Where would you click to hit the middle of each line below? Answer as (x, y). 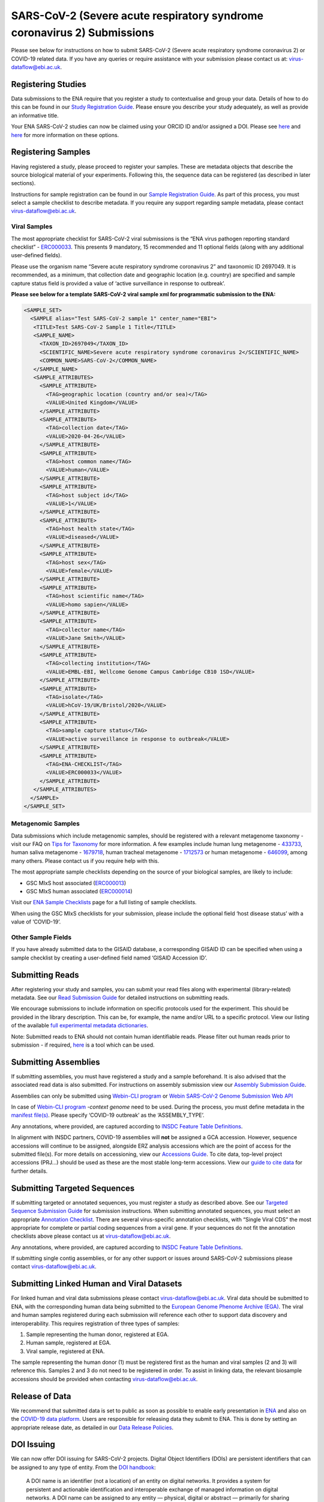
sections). (23, 183)
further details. (29, 1171)
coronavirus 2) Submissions (82, 32)
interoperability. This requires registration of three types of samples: (95, 1323)
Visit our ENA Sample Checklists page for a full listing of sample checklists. (104, 902)
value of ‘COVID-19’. (36, 922)
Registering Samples (51, 152)
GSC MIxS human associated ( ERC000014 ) (79, 892)
